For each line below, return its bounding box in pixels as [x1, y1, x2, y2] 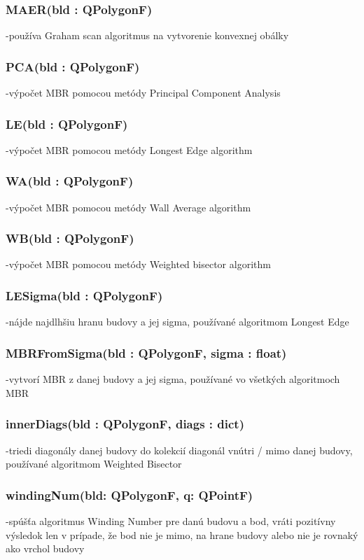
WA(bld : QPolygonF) [6, 172, 134, 190]
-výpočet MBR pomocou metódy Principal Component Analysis [6, 85, 281, 100]
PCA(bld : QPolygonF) [6, 57, 140, 75]
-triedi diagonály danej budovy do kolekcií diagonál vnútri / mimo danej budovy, [6, 442, 353, 457]
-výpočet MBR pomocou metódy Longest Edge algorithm [6, 142, 253, 157]
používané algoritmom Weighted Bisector [6, 456, 182, 471]
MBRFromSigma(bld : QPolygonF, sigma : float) [6, 344, 287, 361]
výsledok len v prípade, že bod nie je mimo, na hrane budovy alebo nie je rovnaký [6, 527, 358, 542]
